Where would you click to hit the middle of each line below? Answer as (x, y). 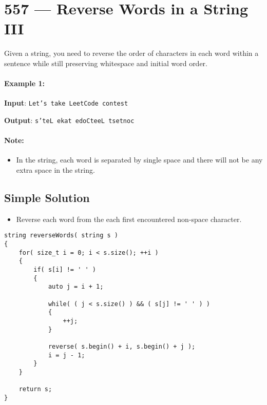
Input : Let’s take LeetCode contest (66, 103)
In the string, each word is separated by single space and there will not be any (139, 160)
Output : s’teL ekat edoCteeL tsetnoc (69, 120)
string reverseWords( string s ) (61, 236)
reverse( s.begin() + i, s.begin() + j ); (122, 346)
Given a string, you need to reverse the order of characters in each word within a (131, 53)
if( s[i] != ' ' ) (65, 270)
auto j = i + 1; (76, 287)
